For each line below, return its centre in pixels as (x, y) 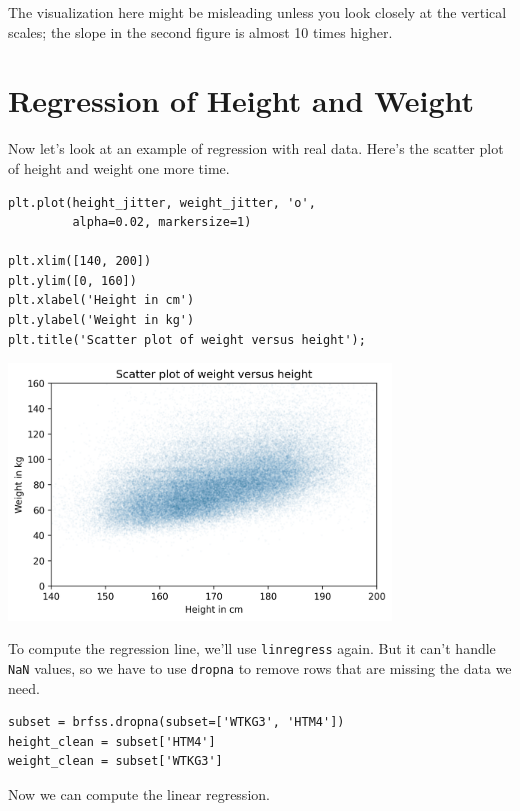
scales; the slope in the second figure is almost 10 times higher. (200, 31)
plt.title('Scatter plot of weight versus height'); (187, 339)
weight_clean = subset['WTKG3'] (115, 761)
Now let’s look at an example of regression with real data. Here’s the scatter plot (256, 148)
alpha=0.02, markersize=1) (162, 222)
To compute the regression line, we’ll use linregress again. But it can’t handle (252, 648)
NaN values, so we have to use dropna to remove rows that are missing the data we (260, 668)
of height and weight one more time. (119, 167)
